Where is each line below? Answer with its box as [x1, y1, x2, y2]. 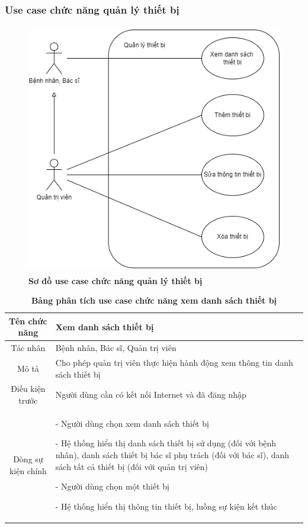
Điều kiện [11, 382, 46, 395]
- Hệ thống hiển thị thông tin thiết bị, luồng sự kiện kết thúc [55, 500, 277, 512]
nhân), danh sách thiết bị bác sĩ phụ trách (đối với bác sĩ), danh [55, 449, 290, 461]
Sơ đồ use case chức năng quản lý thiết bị [28, 274, 203, 286]
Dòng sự [13, 453, 43, 465]
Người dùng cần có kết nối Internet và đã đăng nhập [55, 388, 246, 401]
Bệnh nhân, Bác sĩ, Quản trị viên [55, 342, 177, 354]
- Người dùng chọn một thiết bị [55, 480, 169, 492]
